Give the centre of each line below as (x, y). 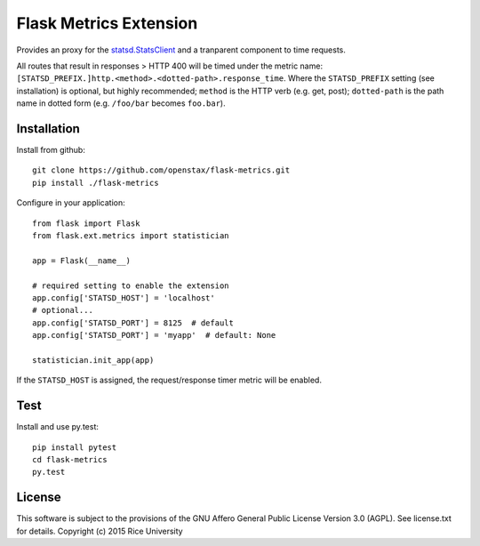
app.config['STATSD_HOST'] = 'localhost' (124, 297)
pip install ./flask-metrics (96, 183)
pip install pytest (75, 447)
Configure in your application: (71, 203)
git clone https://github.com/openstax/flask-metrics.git (161, 170)
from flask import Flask (86, 223)
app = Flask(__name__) (82, 261)
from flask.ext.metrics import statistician (131, 235)
